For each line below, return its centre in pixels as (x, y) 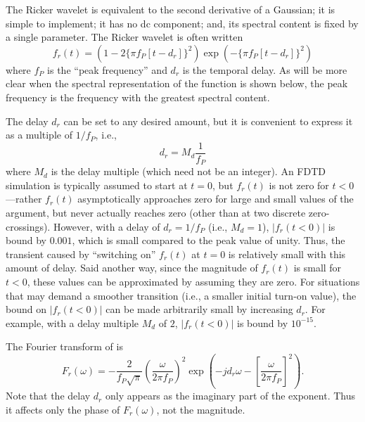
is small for (318, 268)
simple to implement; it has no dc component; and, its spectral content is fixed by (182, 23)
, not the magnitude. (201, 409)
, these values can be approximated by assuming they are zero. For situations (193, 282)
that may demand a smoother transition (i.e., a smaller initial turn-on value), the (181, 295)
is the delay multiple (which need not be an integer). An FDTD (188, 171)
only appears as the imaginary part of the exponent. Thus (230, 396)
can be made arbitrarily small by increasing (199, 309)
